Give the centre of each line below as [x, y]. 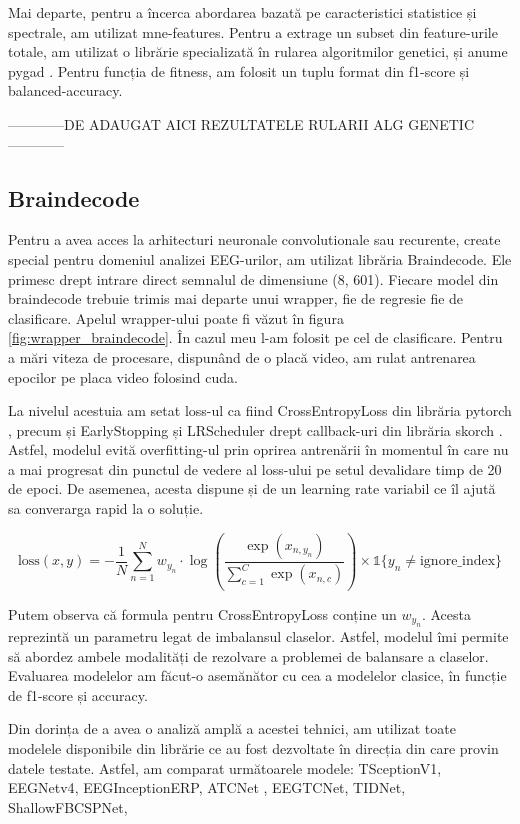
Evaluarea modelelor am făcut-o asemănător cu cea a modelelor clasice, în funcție [257, 675]
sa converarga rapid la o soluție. [106, 508]
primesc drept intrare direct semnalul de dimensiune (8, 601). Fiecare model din [253, 278]
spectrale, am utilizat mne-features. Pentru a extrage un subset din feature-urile [253, 31]
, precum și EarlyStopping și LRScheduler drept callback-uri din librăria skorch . [255, 429]
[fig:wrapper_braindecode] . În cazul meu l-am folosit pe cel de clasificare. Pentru [255, 337]
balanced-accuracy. [65, 90]
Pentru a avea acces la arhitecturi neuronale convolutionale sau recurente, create [254, 239]
